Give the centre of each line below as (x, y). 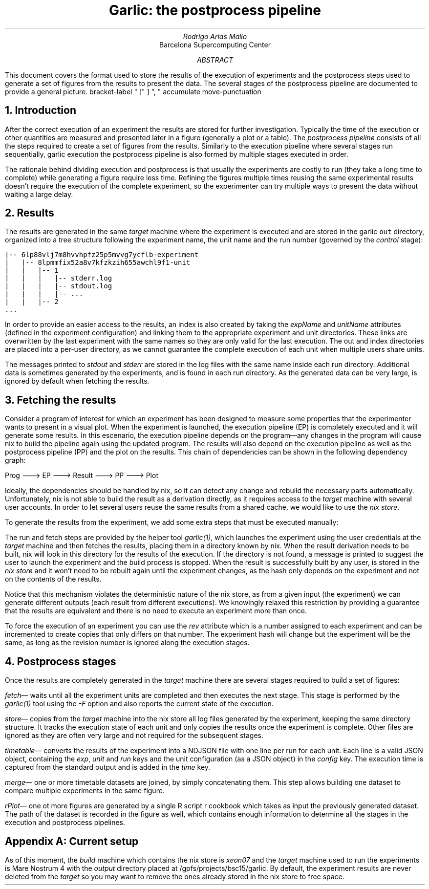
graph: (15, 460)
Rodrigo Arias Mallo (215, 36)
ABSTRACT (215, 60)
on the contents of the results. (53, 579)
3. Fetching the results (61, 400)
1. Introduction (41, 110)
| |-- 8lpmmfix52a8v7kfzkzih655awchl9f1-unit (98, 263)
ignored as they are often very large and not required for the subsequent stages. (134, 736)
